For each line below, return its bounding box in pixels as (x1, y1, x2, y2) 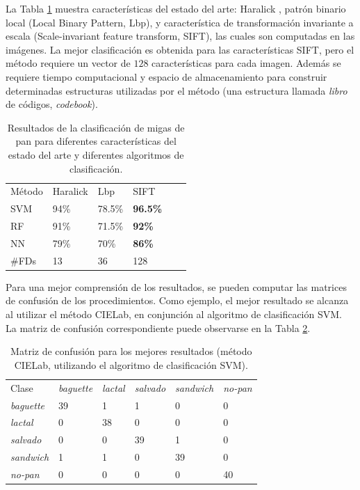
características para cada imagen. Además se (152, 56, 341, 70)
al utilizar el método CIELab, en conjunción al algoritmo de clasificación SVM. (6, 307, 342, 322)
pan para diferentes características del (15, 134, 177, 148)
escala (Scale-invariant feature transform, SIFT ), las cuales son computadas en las (6, 29, 355, 43)
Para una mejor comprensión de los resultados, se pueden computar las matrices (6, 279, 347, 294)
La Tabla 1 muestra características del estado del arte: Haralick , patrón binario (6, 1, 346, 15)
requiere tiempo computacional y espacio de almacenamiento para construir (6, 69, 327, 84)
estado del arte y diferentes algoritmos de (8, 147, 184, 161)
